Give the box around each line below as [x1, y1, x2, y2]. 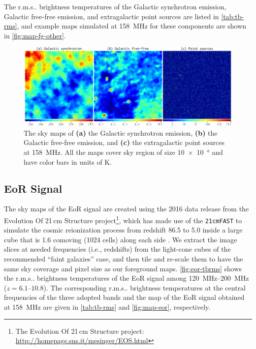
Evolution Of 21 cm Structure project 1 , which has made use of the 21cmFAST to [4, 213, 242, 225]
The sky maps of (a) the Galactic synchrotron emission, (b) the [24, 127, 218, 138]
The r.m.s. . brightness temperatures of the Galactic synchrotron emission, [4, 1, 226, 11]
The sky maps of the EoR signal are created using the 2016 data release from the [4, 204, 249, 214]
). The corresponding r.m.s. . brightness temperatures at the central [43, 282, 246, 292]
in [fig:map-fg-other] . [4, 30, 66, 40]
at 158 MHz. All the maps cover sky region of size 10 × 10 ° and [24, 146, 223, 157]
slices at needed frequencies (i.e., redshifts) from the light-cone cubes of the [4, 244, 231, 254]
